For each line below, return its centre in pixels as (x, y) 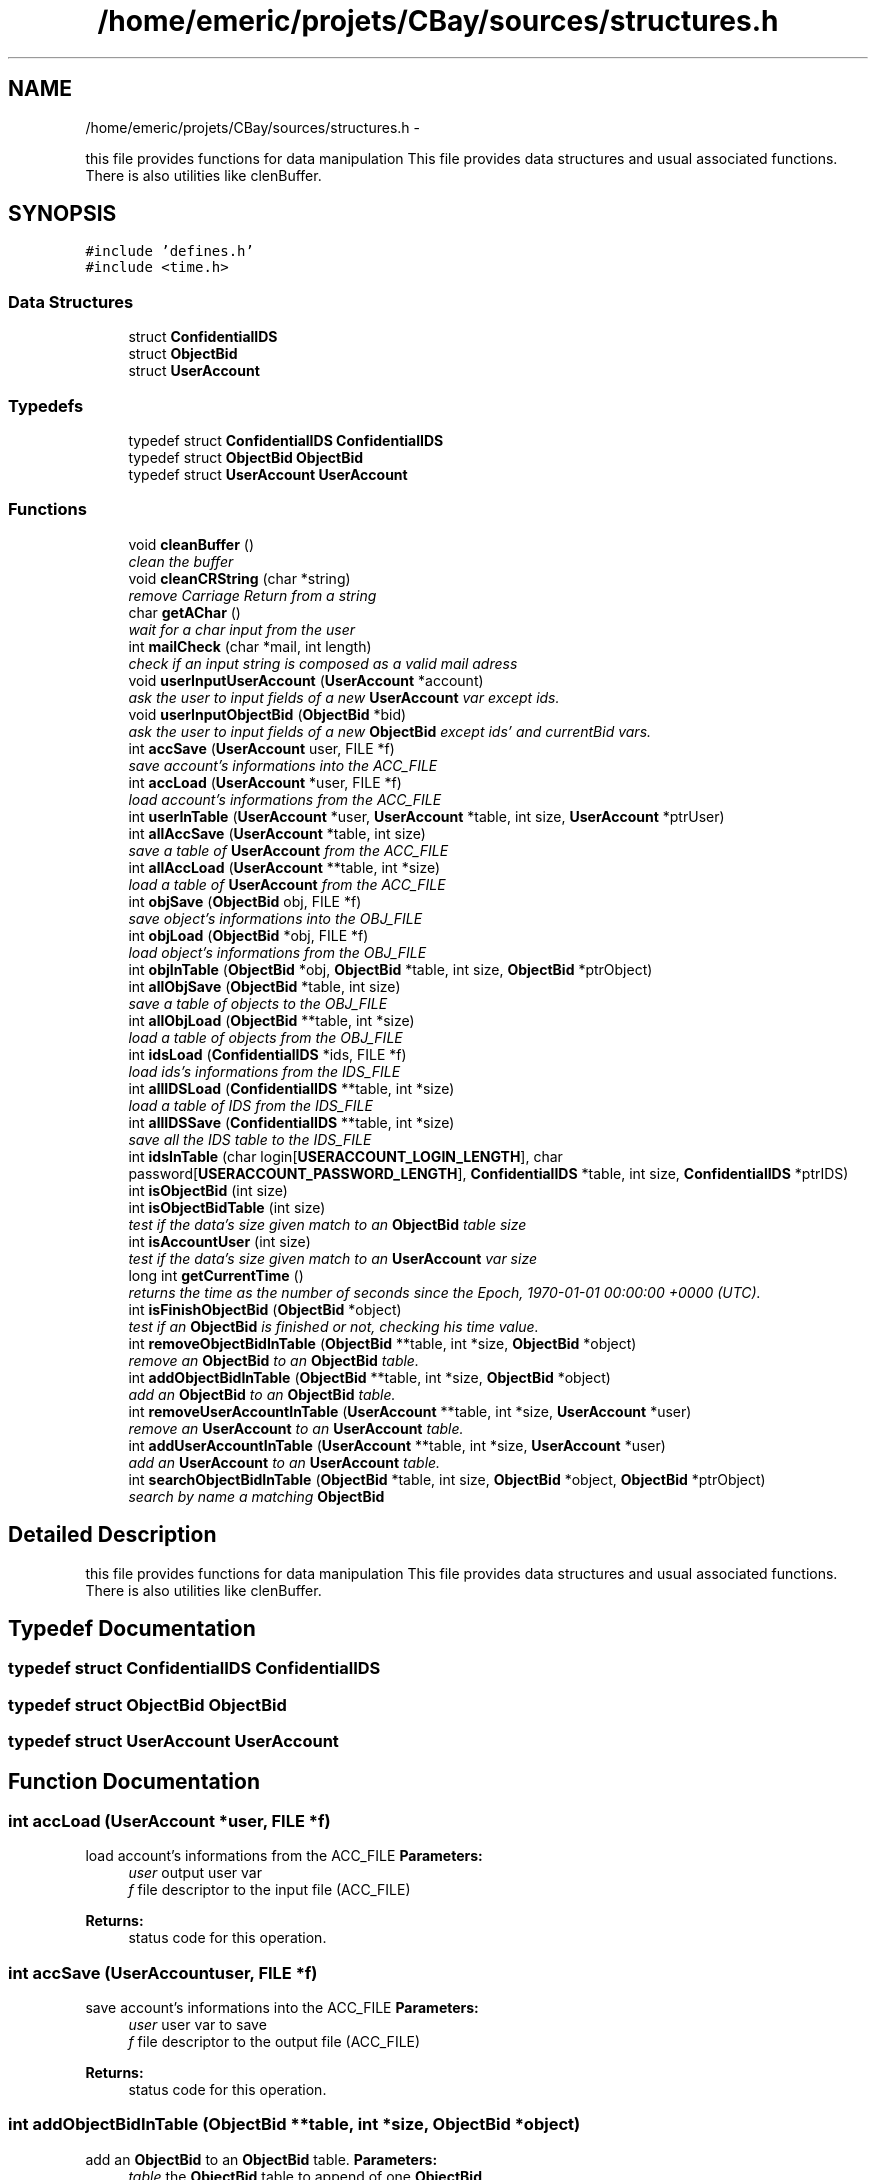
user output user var (195, 1873)
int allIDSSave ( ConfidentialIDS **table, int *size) (291, 1122)
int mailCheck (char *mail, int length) (250, 646)
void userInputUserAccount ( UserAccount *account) (306, 680)
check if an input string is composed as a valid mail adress (323, 663)
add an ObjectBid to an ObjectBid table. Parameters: (261, 2159)
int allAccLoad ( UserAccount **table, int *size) (284, 867)
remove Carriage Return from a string (252, 595)
